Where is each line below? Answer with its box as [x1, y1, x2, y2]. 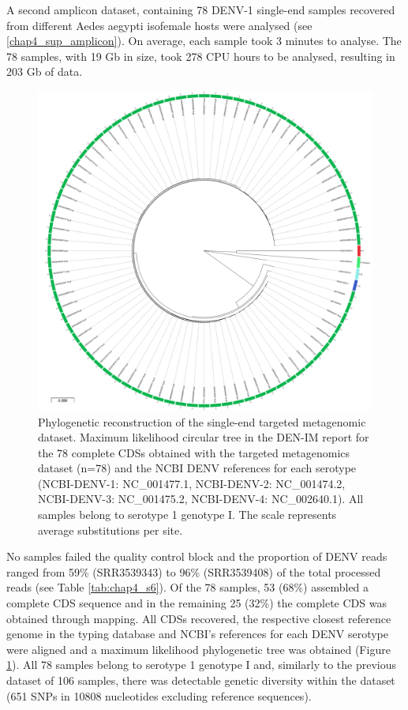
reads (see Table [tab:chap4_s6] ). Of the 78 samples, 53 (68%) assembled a [6, 579, 369, 595]
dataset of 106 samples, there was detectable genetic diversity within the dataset [6, 672, 395, 689]
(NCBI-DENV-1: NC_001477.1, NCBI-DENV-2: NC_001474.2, [38, 475, 346, 491]
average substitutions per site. [38, 521, 183, 538]
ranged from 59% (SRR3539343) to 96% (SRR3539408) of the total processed [6, 563, 381, 580]
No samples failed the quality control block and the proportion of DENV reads [6, 548, 387, 565]
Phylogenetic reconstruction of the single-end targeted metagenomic [38, 413, 366, 430]
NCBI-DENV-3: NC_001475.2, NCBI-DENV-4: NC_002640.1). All [38, 490, 364, 507]
